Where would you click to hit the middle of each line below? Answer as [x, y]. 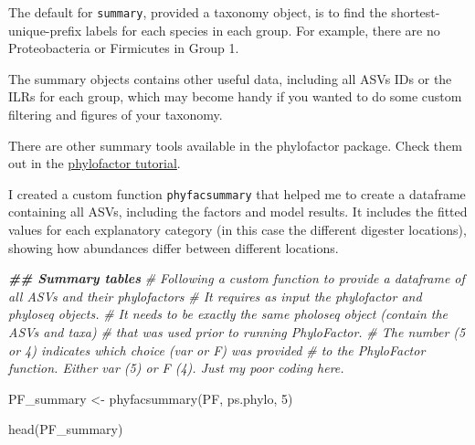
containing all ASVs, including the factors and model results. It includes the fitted [238, 212]
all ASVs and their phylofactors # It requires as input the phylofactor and [215, 296]
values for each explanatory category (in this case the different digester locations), [237, 230]
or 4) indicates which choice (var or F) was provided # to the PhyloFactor [217, 350]
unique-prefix [45, 30]
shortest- [416, 12]
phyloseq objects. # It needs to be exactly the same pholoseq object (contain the [228, 314]
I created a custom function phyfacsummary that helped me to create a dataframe [237, 193]
